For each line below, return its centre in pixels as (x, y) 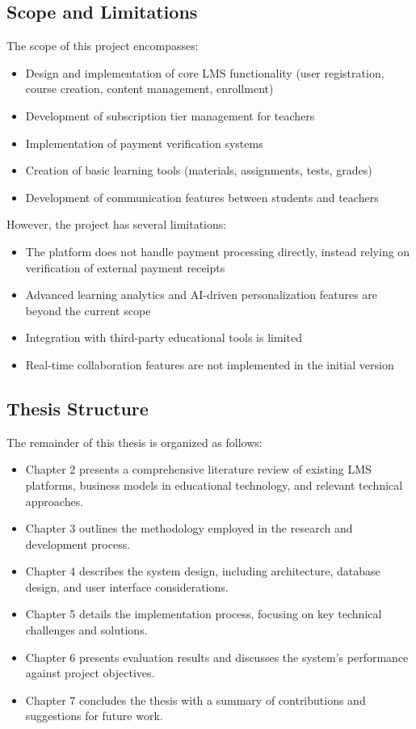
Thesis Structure (78, 408)
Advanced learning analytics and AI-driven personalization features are (202, 295)
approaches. (55, 501)
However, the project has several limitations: (117, 224)
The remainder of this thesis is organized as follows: (134, 442)
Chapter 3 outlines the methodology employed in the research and (189, 528)
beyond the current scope (88, 310)
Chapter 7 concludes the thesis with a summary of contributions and (195, 700)
